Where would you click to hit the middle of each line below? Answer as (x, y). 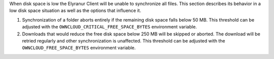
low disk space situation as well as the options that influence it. (75, 10)
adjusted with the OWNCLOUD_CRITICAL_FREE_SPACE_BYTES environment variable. (110, 27)
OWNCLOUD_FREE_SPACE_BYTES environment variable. (79, 48)
